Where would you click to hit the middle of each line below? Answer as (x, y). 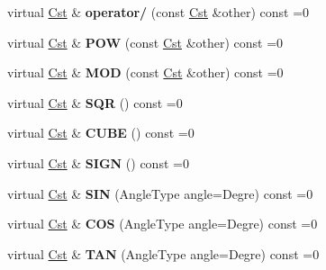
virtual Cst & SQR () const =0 (95, 102)
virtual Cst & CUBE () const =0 (101, 133)
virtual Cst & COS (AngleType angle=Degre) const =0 (163, 224)
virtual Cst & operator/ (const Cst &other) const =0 (158, 12)
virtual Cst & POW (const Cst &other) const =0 (145, 42)
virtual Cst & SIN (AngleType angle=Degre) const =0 (160, 193)
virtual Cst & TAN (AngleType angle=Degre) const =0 (163, 253)
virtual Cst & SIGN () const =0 (98, 162)
